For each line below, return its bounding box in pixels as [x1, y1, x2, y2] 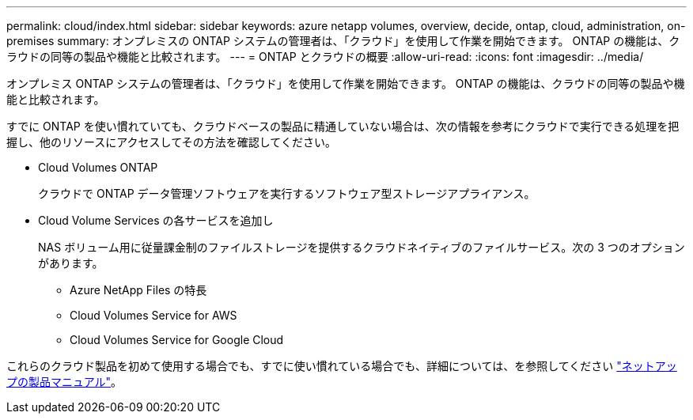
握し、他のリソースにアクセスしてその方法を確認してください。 [6, 135, 336, 149]
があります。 [38, 256, 104, 270]
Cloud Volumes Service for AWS [70, 308, 237, 322]
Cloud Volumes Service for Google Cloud [70, 333, 284, 346]
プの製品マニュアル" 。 [6, 375, 123, 388]
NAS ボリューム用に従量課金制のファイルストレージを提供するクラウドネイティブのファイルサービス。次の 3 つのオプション [38, 240, 685, 254]
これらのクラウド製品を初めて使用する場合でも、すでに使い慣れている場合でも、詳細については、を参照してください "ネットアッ [6, 359, 677, 373]
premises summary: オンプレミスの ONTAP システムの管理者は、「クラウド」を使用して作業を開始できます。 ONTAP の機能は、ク [6, 34, 680, 47]
